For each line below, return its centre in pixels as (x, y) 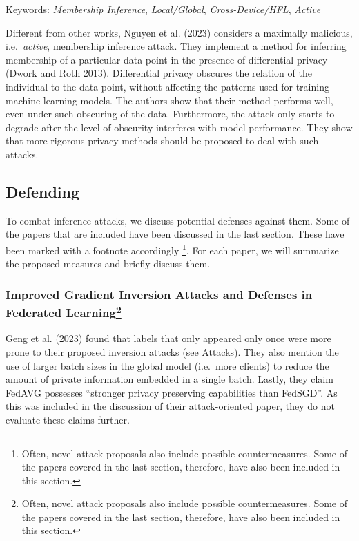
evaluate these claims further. (68, 419)
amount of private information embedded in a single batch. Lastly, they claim (169, 379)
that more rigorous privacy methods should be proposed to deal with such (162, 141)
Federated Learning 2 (64, 312)
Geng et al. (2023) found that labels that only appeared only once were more (168, 338)
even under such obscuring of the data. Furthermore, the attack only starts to (170, 114)
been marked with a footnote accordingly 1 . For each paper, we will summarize (172, 249)
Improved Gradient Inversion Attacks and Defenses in (159, 294)
